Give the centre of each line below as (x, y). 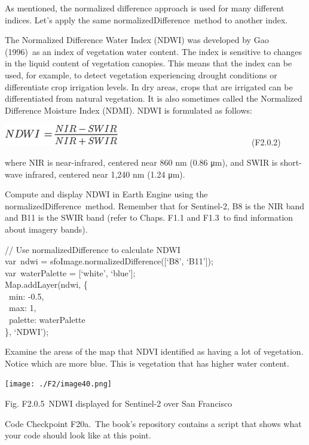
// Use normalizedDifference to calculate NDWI (93, 249)
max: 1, (22, 308)
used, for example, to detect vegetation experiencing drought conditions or (141, 74)
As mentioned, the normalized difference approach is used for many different (145, 8)
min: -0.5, (26, 296)
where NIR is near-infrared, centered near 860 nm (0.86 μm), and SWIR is (141, 162)
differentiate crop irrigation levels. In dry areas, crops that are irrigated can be (149, 86)
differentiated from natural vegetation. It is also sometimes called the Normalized (154, 98)
